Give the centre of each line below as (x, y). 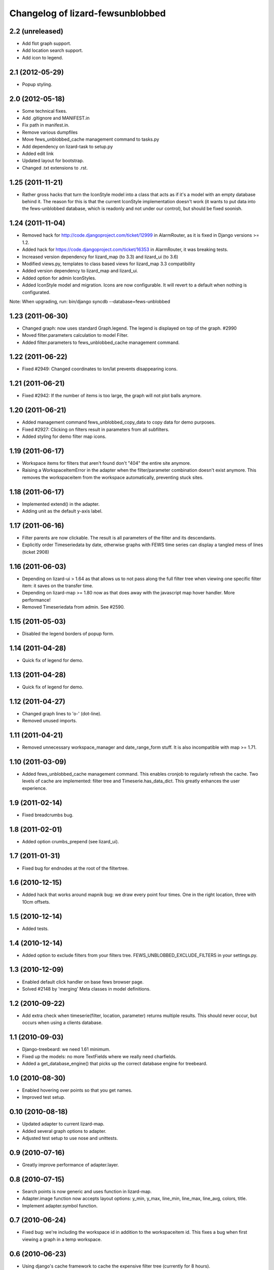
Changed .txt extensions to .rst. (55, 168)
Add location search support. (53, 50)
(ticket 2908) (36, 552)
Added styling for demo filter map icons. (64, 436)
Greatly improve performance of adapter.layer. (71, 1165)
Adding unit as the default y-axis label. (62, 511)
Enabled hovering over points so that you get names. (77, 1090)
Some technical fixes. (45, 111)
